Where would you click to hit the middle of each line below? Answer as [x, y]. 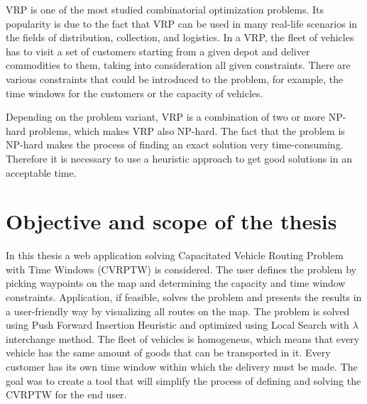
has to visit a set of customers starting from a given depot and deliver [158, 51]
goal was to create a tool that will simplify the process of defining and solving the [183, 380]
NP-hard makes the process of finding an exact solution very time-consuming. [175, 144]
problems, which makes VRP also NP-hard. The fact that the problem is [187, 130]
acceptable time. [41, 172]
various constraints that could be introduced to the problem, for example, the [175, 78]
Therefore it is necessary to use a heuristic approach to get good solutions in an [179, 158]
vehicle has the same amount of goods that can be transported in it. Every [168, 353]
